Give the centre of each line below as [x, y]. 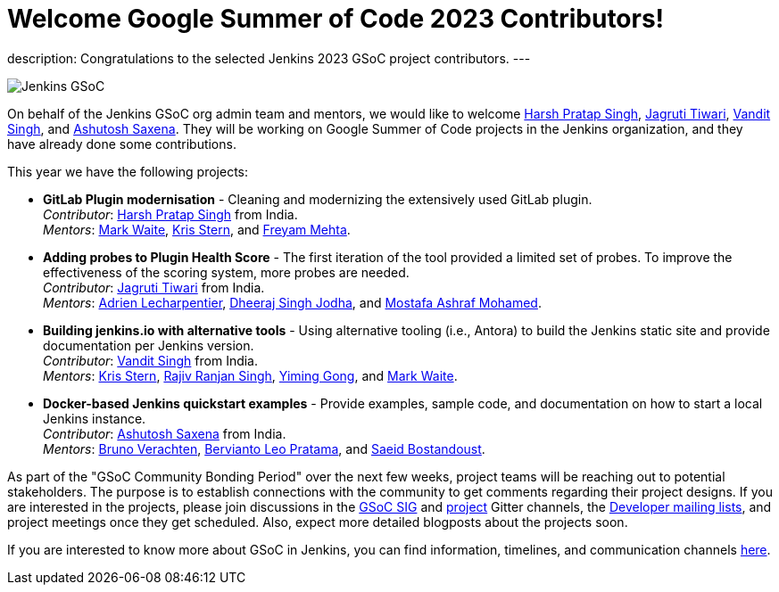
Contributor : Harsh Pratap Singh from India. [170, 214]
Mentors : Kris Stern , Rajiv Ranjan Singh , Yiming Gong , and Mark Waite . [250, 375]
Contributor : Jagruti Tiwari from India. [154, 287]
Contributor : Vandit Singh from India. [151, 360]
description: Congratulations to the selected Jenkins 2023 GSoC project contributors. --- [269, 58]
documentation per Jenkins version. [149, 345]
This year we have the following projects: [128, 171]
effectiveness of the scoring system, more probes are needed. [226, 272]
